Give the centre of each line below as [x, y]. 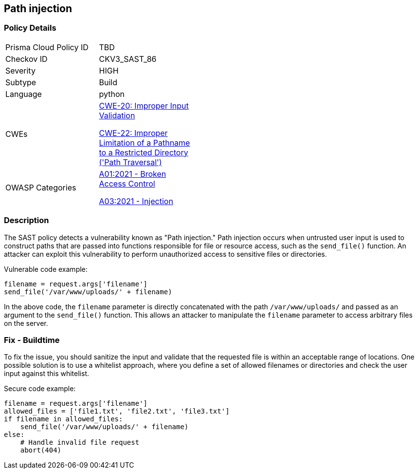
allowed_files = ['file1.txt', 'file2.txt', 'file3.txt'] [117, 411]
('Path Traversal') [130, 162]
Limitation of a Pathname [145, 142]
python [112, 94]
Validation [117, 115]
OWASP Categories [41, 187]
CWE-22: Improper [133, 133]
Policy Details [30, 28]
